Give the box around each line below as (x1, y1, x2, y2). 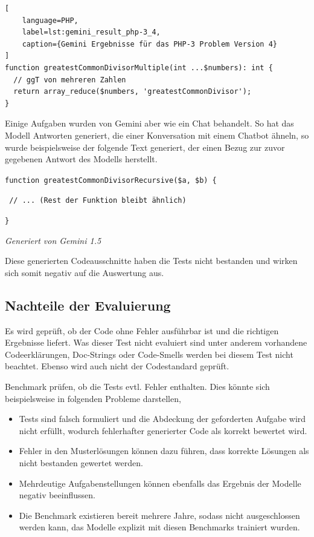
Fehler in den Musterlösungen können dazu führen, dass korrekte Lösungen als (19, 444, 309, 457)
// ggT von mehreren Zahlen (13, 75, 126, 84)
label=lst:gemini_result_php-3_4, (22, 28, 161, 37)
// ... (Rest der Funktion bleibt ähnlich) (9, 196, 187, 205)
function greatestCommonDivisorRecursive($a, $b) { (5, 176, 217, 185)
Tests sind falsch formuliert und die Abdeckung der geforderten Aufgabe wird (19, 412, 306, 425)
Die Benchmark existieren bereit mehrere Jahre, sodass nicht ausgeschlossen (19, 509, 300, 521)
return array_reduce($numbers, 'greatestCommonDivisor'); (13, 87, 252, 96)
